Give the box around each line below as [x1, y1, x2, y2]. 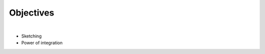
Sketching [21, 33, 42, 39]
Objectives [9, 7, 54, 18]
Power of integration [21, 40, 63, 46]
